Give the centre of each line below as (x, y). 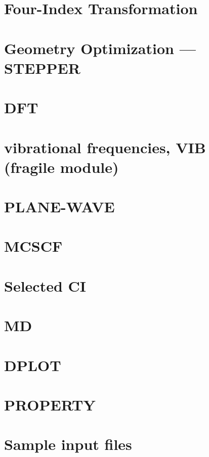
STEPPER (42, 67)
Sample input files (68, 444)
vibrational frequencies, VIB (105, 147)
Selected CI (45, 285)
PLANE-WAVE (59, 207)
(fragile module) (61, 167)
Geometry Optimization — (100, 48)
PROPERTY (50, 404)
